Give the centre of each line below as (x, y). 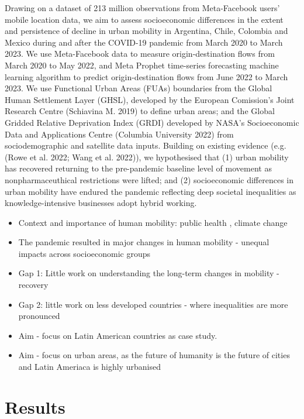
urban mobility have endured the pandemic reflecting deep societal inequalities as (151, 191)
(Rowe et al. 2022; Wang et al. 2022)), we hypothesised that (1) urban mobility (147, 157)
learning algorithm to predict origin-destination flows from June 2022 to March (146, 76)
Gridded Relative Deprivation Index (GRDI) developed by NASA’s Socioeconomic (152, 122)
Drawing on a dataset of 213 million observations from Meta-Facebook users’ (142, 8)
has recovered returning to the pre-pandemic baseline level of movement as (138, 168)
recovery (33, 285)
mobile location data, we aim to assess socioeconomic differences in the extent (144, 19)
